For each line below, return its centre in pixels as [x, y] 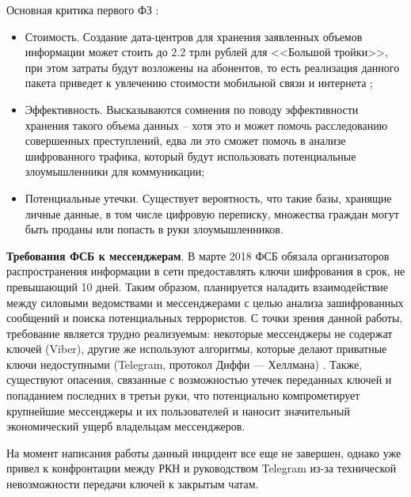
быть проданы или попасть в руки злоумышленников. [154, 229]
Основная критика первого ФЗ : [83, 9]
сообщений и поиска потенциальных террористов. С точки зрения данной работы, [205, 318]
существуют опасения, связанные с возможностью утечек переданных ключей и [199, 379]
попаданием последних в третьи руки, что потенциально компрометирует [183, 395]
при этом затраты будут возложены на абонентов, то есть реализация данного [212, 67]
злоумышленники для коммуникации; [115, 171]
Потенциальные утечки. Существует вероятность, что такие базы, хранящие [208, 197]
